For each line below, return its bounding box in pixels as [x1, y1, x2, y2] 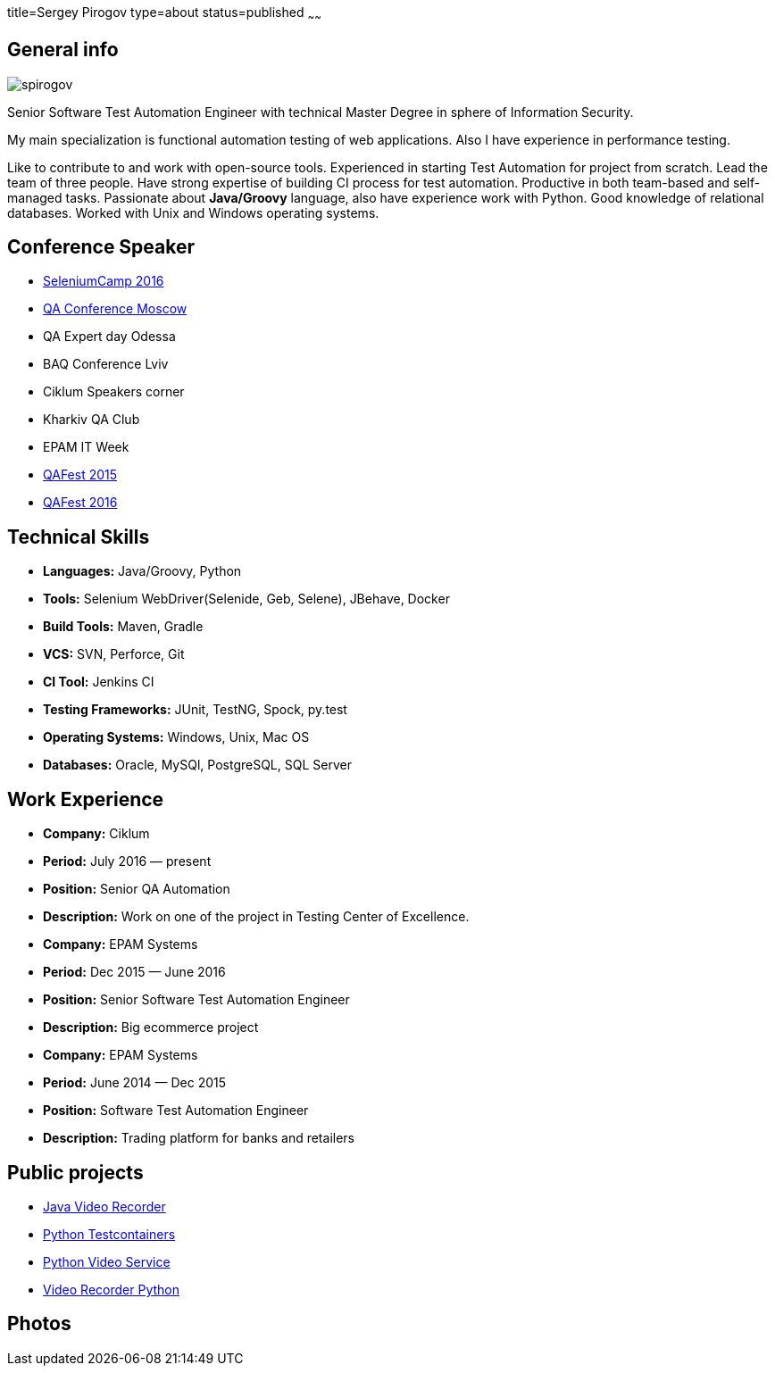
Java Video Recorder [43, 1199, 166, 1215]
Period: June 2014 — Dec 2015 [43, 1075, 227, 1091]
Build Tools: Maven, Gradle [43, 619, 204, 635]
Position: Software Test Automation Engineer [43, 1103, 309, 1119]
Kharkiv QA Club [43, 412, 140, 428]
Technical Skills [7, 525, 150, 548]
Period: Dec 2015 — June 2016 [43, 964, 226, 980]
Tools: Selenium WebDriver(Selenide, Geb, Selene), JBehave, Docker [43, 591, 450, 607]
